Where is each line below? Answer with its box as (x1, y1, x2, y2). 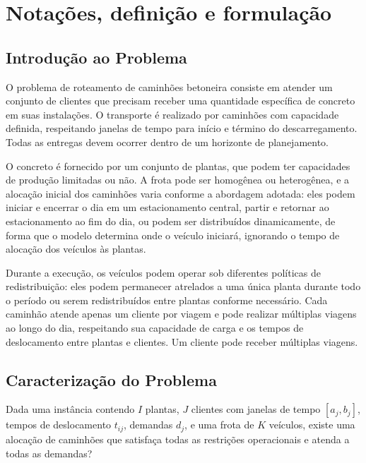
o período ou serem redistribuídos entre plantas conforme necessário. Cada (6, 292, 328, 307)
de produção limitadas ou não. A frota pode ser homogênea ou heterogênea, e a (6, 172, 350, 187)
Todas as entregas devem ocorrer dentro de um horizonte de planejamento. (6, 134, 329, 149)
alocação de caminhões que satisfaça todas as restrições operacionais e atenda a (6, 431, 350, 446)
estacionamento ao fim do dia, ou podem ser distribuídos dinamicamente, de (6, 213, 336, 228)
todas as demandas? (6, 445, 93, 460)
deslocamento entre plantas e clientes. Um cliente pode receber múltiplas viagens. (6, 334, 358, 349)
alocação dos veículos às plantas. (6, 241, 146, 256)
